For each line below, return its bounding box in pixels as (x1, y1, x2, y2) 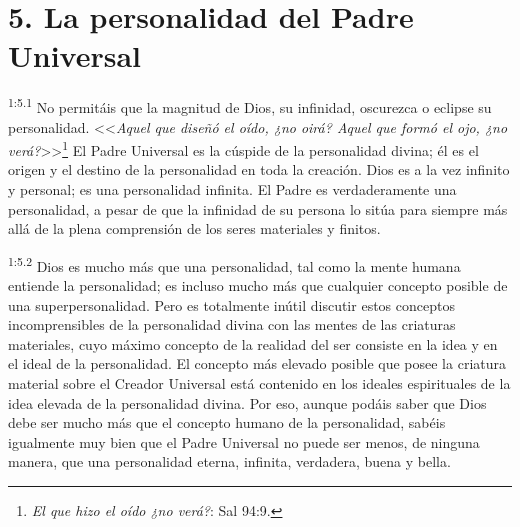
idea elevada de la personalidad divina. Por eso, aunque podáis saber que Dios (8, 392, 487, 413)
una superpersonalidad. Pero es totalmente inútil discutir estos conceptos (8, 294, 455, 315)
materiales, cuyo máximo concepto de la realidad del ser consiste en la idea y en (8, 333, 498, 354)
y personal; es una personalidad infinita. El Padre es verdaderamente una (8, 179, 457, 199)
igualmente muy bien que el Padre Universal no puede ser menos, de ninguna (8, 431, 480, 452)
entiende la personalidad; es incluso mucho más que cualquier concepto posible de (8, 275, 508, 296)
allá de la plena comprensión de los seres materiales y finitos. (8, 218, 381, 239)
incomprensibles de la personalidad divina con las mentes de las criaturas (8, 314, 456, 335)
